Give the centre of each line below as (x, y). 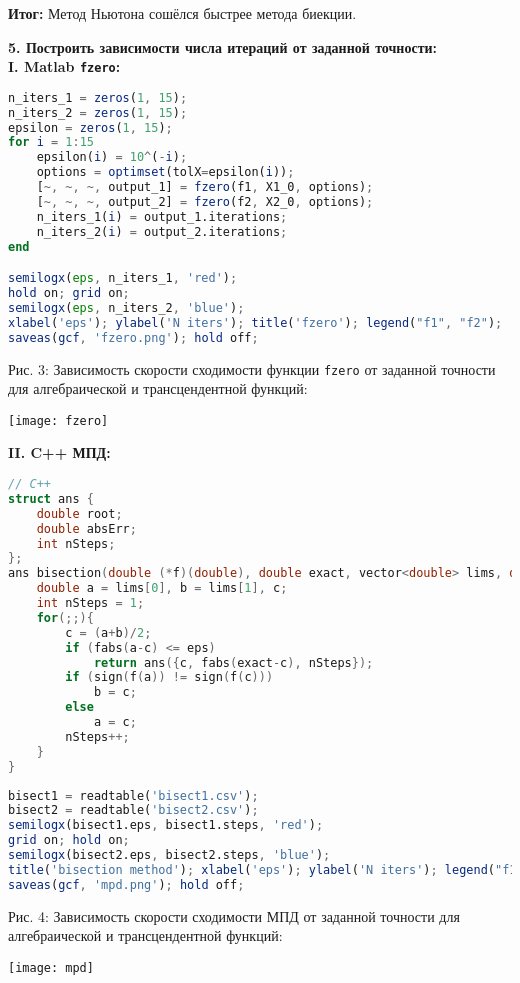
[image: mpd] (51, 967)
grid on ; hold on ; (69, 840)
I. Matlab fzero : (64, 66)
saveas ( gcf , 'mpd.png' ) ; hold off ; (126, 884)
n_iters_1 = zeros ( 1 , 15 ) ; (98, 97)
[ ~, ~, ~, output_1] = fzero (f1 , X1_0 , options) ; (205, 187)
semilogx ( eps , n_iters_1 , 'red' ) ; (123, 278)
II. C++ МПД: (59, 452)
